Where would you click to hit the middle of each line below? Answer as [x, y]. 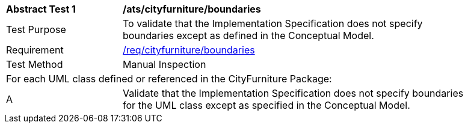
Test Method [35, 64]
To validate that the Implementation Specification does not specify [273, 23]
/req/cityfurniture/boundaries [189, 50]
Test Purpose [36, 29]
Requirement [35, 50]
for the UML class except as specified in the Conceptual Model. [266, 105]
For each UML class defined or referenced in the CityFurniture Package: [169, 79]
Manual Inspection [165, 64]
